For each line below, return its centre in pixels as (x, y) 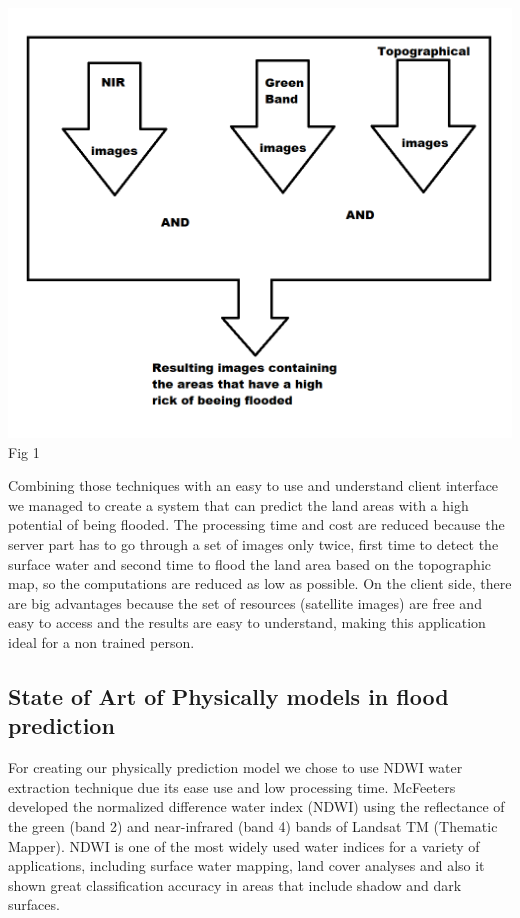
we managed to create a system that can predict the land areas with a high (238, 504)
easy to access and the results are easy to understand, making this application (247, 622)
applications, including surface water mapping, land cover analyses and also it (246, 865)
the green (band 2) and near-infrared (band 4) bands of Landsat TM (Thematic (253, 825)
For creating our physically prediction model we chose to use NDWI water (235, 767)
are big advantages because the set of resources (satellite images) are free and (245, 602)
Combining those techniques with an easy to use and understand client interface (253, 485)
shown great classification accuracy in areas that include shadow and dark (235, 884)
